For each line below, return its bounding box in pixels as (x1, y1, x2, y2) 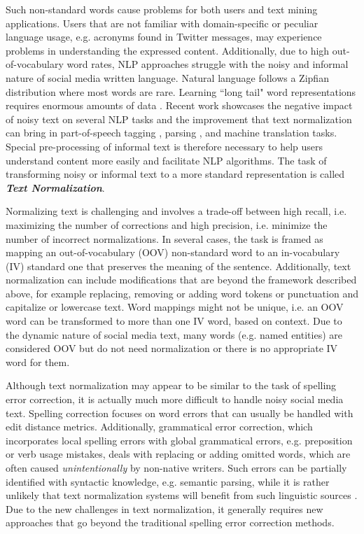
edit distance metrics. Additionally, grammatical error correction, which (6, 419, 313, 434)
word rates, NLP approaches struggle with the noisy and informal (66, 57, 349, 71)
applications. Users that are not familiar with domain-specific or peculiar (6, 15, 318, 30)
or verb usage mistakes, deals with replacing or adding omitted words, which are (6, 447, 351, 461)
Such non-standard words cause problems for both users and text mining (6, 2, 318, 16)
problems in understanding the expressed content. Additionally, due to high (6, 43, 330, 57)
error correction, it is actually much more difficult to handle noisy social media (6, 392, 344, 407)
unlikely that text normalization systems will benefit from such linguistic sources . (6, 488, 358, 503)
